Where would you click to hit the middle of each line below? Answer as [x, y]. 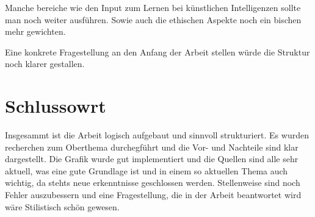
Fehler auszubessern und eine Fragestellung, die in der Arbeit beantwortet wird [153, 195]
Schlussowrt [56, 106]
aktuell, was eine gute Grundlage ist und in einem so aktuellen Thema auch [147, 170]
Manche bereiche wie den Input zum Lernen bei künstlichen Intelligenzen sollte [153, 7]
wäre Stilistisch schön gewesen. [62, 206]
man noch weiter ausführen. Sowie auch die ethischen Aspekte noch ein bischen [153, 19]
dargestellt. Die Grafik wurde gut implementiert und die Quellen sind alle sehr [152, 159]
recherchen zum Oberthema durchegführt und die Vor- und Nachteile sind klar [152, 147]
